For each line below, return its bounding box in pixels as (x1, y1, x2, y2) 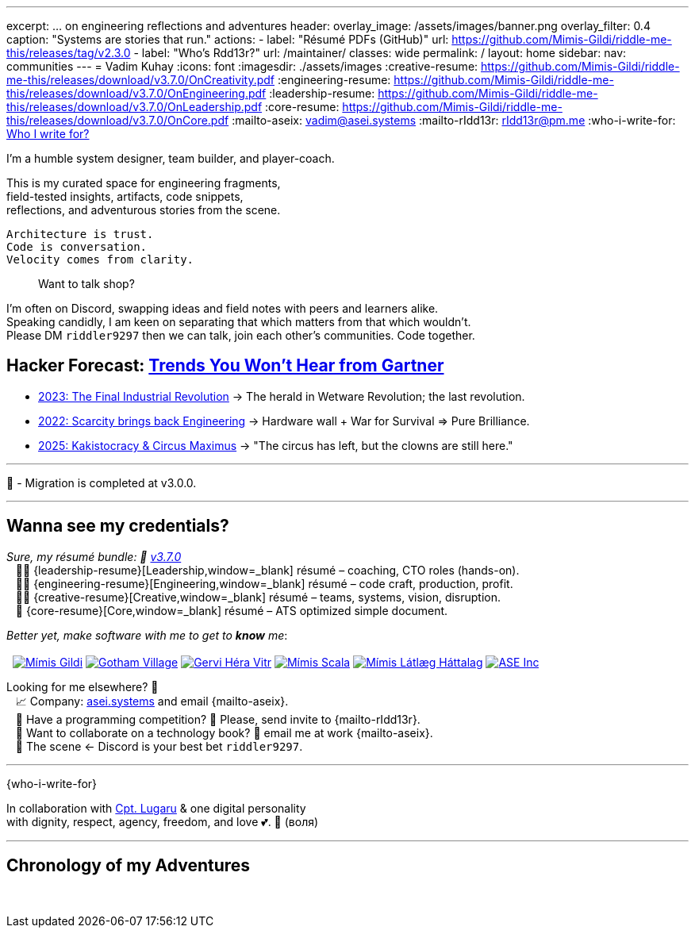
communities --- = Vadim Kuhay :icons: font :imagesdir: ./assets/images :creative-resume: (6, 60, 478, 73)
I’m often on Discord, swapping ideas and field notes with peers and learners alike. (6, 302, 439, 315)
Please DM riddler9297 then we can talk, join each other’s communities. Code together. (6, 329, 475, 342)
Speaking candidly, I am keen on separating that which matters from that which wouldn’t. (6, 315, 471, 329)
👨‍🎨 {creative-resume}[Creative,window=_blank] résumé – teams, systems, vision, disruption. (15, 590, 501, 604)
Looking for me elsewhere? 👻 (6, 679, 159, 694)
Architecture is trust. (6, 228, 154, 240)
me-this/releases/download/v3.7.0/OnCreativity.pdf (6, 73, 275, 86)
